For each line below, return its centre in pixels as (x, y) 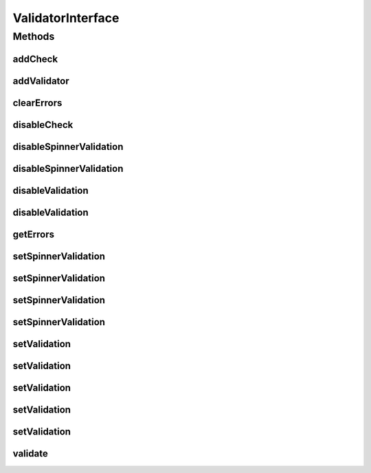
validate (30, 453)
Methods (34, 36)
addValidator (41, 81)
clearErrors (37, 103)
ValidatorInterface (66, 18)
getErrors (34, 234)
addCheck (35, 59)
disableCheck (43, 125)
